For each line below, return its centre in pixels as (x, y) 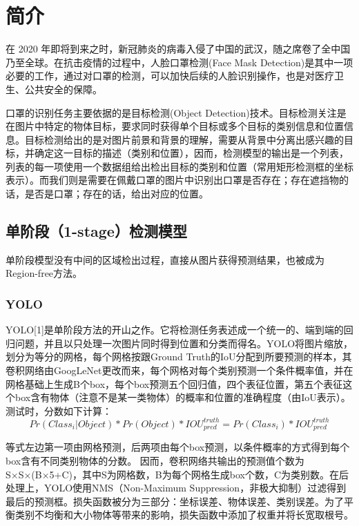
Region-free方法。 (44, 273)
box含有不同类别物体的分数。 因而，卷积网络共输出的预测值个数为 (155, 460)
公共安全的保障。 (63, 89)
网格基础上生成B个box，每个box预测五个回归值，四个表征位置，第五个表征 (174, 383)
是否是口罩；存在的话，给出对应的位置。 (116, 194)
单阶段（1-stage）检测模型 (96, 231)
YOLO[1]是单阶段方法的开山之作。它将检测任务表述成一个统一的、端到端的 (175, 330)
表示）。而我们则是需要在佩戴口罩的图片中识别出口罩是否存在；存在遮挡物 (172, 180)
